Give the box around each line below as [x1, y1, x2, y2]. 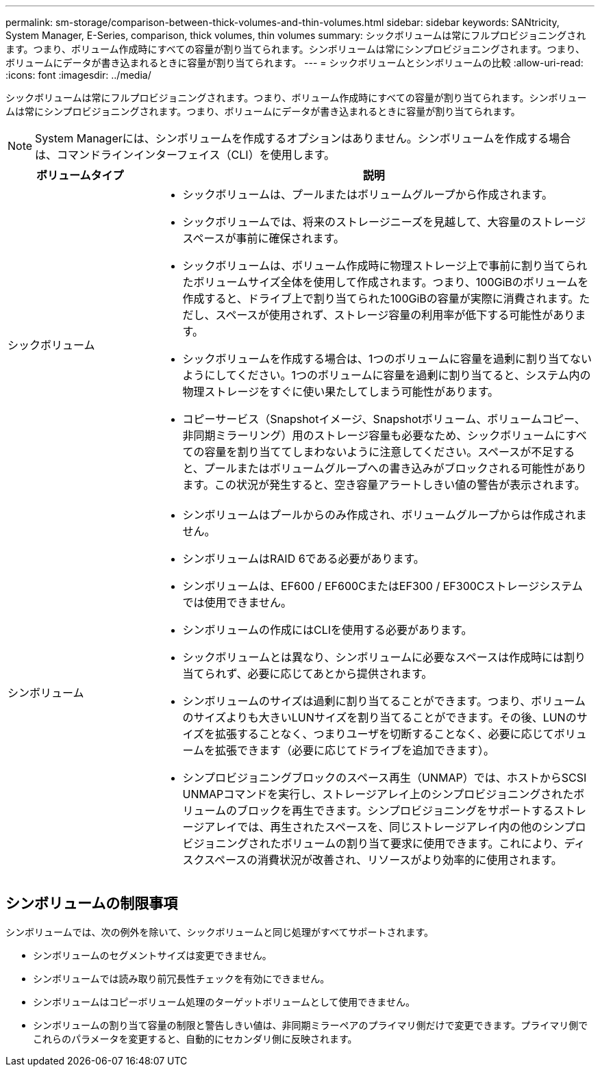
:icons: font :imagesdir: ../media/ [5, 69, 151, 81]
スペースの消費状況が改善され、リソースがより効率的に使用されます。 [204, 853, 562, 867]
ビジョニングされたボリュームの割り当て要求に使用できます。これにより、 [182, 837, 564, 850]
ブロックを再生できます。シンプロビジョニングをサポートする [237, 804, 553, 817]
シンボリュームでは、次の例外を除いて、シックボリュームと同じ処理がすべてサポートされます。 [5, 926, 434, 938]
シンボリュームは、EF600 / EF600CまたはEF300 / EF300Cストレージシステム [182, 579, 583, 593]
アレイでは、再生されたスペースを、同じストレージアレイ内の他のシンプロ [204, 820, 586, 834]
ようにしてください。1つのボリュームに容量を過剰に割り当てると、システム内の [182, 368, 591, 382]
